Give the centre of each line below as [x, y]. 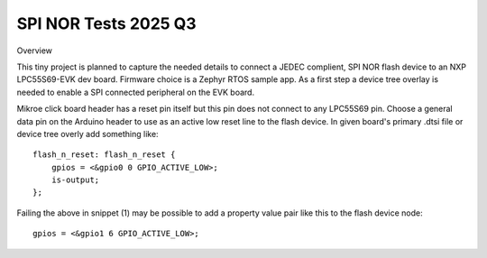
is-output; [75, 180]
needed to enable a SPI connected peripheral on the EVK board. [136, 92]
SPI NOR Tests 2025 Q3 [107, 23]
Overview [35, 51]
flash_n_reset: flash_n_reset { [104, 155]
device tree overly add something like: [87, 134]
